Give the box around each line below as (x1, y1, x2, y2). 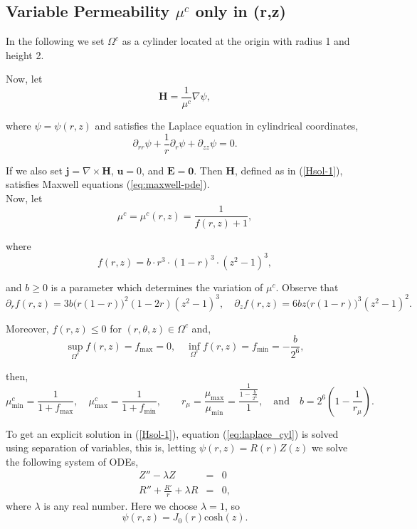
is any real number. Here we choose (43, 498, 198, 513)
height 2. (6, 47, 44, 62)
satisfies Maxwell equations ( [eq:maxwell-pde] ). (6, 177, 210, 192)
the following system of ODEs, (6, 454, 139, 468)
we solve (311, 440, 348, 455)
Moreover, (6, 320, 49, 335)
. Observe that (275, 279, 339, 294)
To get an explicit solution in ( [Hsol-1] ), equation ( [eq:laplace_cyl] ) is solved (6, 426, 339, 441)
